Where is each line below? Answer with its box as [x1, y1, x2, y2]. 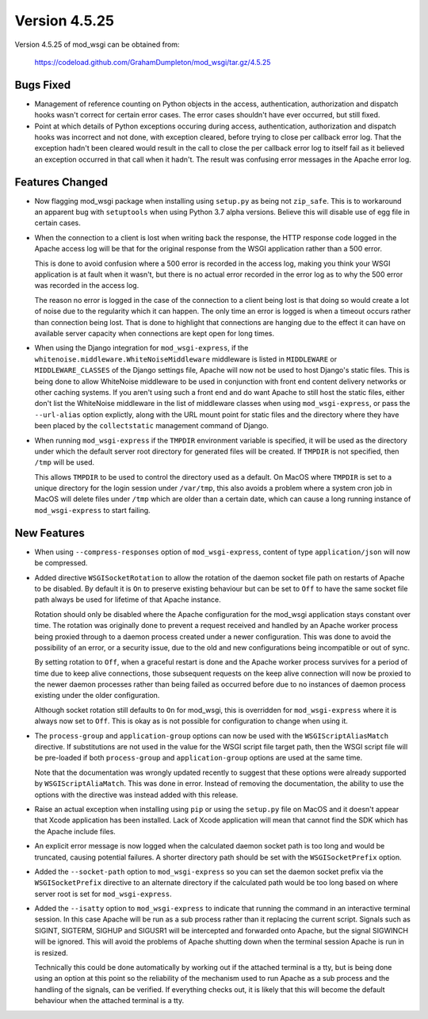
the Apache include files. [34, 826, 117, 836]
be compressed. [34, 558, 88, 568]
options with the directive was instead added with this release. [34, 790, 239, 799]
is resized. [34, 948, 68, 957]
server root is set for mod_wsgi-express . [34, 889, 172, 898]
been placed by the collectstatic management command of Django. [34, 421, 269, 431]
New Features [14, 526, 85, 539]
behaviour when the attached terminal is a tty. [34, 996, 185, 1006]
